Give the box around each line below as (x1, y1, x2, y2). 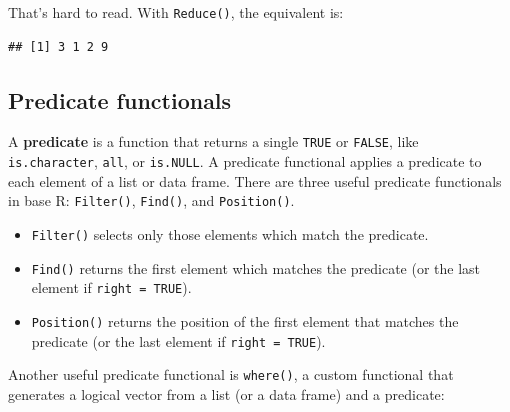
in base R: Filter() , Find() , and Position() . (8, 190, 295, 211)
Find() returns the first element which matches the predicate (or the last (31, 257, 481, 278)
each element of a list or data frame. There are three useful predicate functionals (8, 170, 502, 191)
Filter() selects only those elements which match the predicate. (31, 224, 429, 245)
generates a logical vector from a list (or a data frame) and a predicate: (8, 383, 445, 404)
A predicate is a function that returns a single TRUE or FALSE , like (8, 131, 419, 152)
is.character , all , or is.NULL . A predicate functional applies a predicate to (8, 151, 482, 172)
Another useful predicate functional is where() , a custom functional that (8, 364, 454, 385)
